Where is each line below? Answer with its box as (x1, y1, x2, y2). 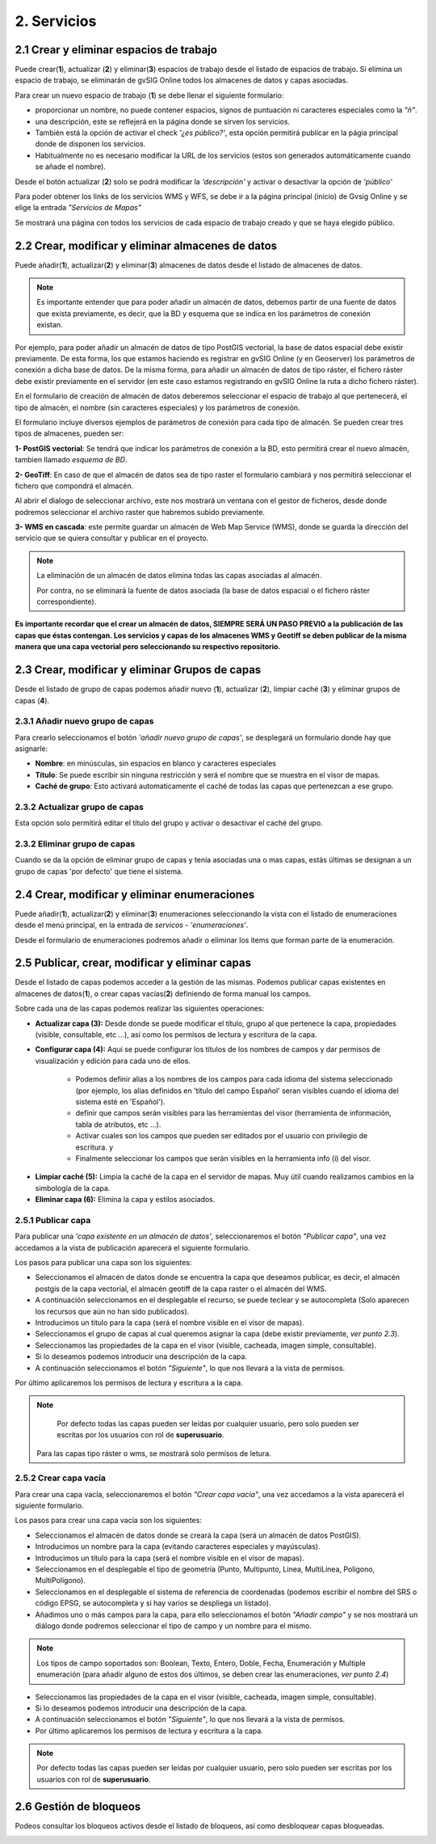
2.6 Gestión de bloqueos (15, 1800, 141, 1813)
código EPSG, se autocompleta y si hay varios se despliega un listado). (35, 1598, 271, 1608)
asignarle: (15, 744, 48, 753)
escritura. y (75, 1142, 114, 1152)
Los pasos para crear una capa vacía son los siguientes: (15, 1516, 202, 1525)
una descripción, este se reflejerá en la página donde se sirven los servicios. (35, 116, 291, 126)
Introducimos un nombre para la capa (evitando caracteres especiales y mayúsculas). (35, 1542, 321, 1551)
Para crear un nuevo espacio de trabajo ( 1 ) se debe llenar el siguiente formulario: (15, 90, 284, 100)
